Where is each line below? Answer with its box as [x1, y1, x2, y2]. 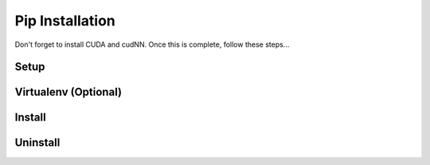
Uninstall [14, 136, 61, 150]
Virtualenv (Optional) [14, 86, 123, 99]
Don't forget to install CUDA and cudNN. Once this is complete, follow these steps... [14, 40, 290, 49]
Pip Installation [14, 12, 115, 29]
